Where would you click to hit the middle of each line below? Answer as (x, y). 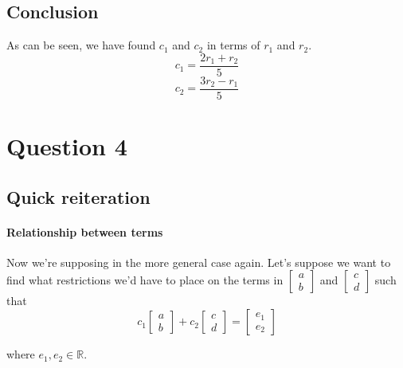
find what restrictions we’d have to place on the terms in (145, 280)
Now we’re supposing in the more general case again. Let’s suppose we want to (199, 262)
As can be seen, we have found (81, 45)
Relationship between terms (85, 231)
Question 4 (67, 146)
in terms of (233, 45)
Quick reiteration (78, 196)
